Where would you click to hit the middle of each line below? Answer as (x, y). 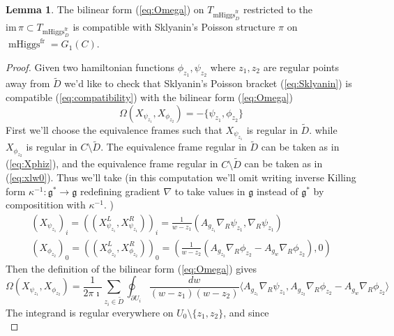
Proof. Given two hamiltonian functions (90, 67)
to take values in (210, 191)
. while (323, 129)
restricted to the (278, 9)
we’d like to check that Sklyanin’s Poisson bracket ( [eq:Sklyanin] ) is (208, 83)
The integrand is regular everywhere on (90, 312)
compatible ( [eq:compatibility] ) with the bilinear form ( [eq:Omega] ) (149, 97)
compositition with (46, 205)
